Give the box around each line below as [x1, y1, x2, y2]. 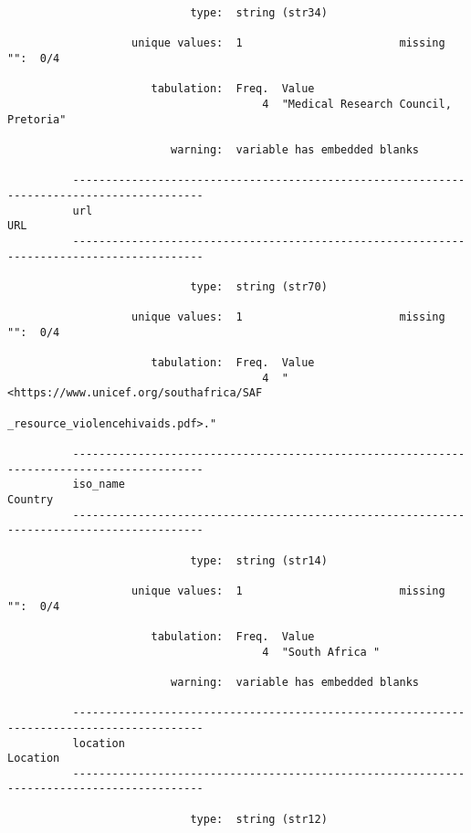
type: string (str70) [190, 279, 328, 293]
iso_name [72, 478, 125, 491]
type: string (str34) [190, 6, 328, 19]
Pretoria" [7, 112, 67, 126]
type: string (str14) [190, 554, 328, 567]
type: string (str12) [190, 812, 328, 826]
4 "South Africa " [262, 645, 381, 659]
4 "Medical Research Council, [262, 97, 452, 111]
